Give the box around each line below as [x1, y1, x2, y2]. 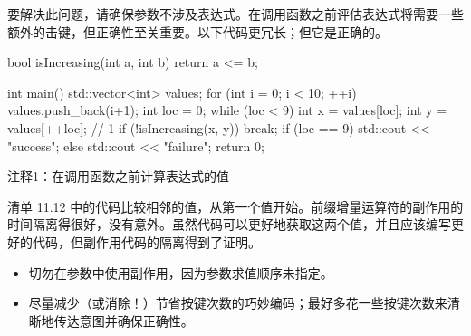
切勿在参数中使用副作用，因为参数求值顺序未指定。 [28, 263, 333, 282]
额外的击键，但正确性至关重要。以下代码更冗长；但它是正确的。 [7, 22, 388, 41]
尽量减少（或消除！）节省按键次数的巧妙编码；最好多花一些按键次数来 [28, 293, 447, 312]
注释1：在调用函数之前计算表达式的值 [7, 167, 229, 186]
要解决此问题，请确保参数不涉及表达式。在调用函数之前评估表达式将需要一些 [7, 5, 464, 23]
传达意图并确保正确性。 [53, 311, 194, 330]
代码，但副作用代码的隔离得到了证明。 [32, 232, 261, 251]
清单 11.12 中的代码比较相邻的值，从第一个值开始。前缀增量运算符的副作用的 [7, 197, 464, 216]
